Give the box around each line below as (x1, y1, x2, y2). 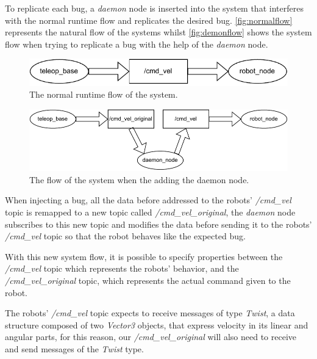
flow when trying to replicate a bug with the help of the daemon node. (5, 37, 268, 50)
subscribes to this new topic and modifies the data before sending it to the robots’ (5, 217, 312, 230)
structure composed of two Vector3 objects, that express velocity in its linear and (5, 318, 308, 331)
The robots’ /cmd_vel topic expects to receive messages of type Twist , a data (5, 306, 295, 319)
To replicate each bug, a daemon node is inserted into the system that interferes (5, 2, 304, 14)
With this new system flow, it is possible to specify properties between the (5, 250, 283, 263)
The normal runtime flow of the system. (29, 88, 178, 101)
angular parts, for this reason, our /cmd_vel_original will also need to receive (5, 330, 296, 343)
